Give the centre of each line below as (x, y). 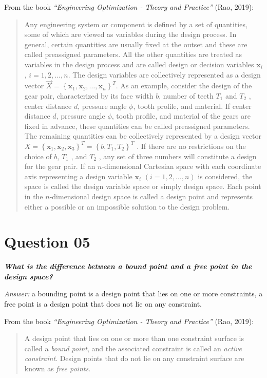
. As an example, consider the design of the (184, 86)
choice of (38, 156)
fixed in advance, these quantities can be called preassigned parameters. (137, 126)
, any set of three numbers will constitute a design (178, 156)
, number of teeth (186, 95)
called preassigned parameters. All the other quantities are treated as (133, 54)
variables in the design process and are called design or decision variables (139, 64)
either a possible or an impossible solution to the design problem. (127, 206)
